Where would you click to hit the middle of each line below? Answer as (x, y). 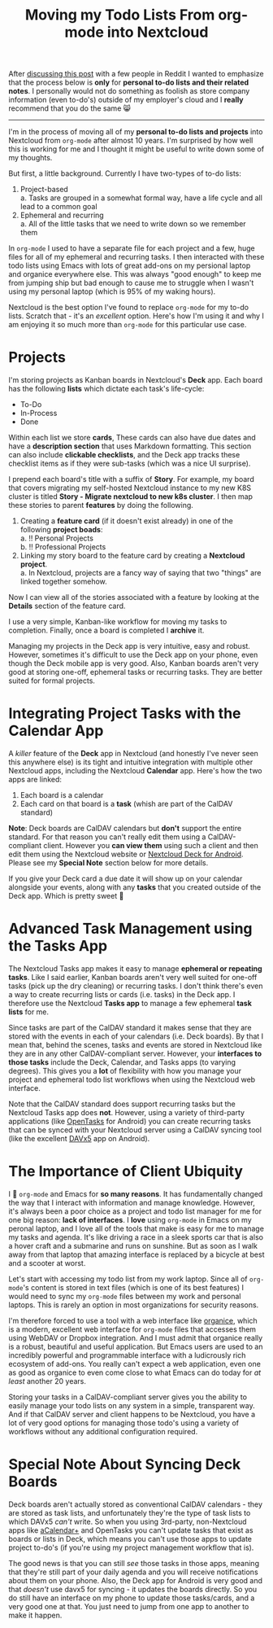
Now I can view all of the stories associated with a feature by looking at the (134, 597)
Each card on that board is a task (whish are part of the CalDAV (126, 804)
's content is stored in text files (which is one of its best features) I (134, 1287)
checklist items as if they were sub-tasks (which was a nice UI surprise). (130, 464)
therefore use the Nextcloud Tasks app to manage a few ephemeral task (130, 1003)
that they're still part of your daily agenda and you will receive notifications (133, 1572)
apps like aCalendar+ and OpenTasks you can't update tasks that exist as (131, 1530)
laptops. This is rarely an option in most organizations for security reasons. (134, 1305)
